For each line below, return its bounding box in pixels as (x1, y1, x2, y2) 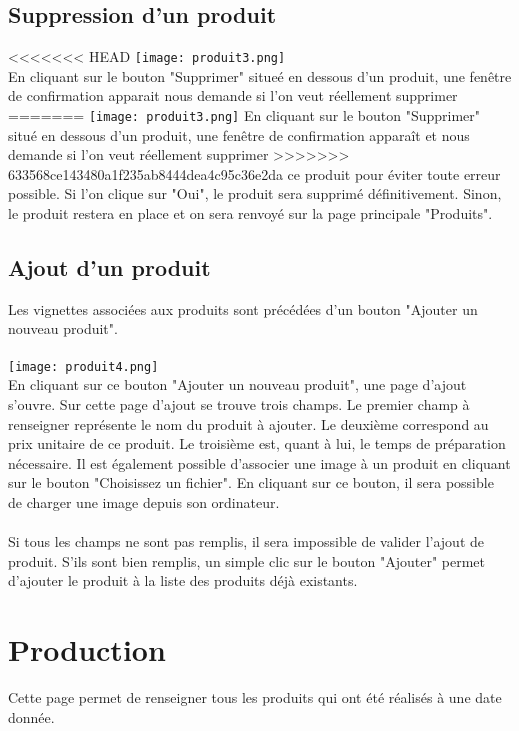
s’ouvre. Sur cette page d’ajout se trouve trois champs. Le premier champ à (8, 393, 470, 414)
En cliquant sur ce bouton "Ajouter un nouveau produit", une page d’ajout (8, 374, 467, 395)
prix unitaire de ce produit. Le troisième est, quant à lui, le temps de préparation (8, 433, 506, 454)
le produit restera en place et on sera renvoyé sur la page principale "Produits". (8, 203, 493, 224)
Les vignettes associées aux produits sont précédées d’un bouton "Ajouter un (8, 298, 478, 319)
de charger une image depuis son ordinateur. (8, 491, 280, 512)
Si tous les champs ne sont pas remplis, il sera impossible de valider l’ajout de (8, 531, 484, 552)
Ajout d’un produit (8, 252, 211, 283)
